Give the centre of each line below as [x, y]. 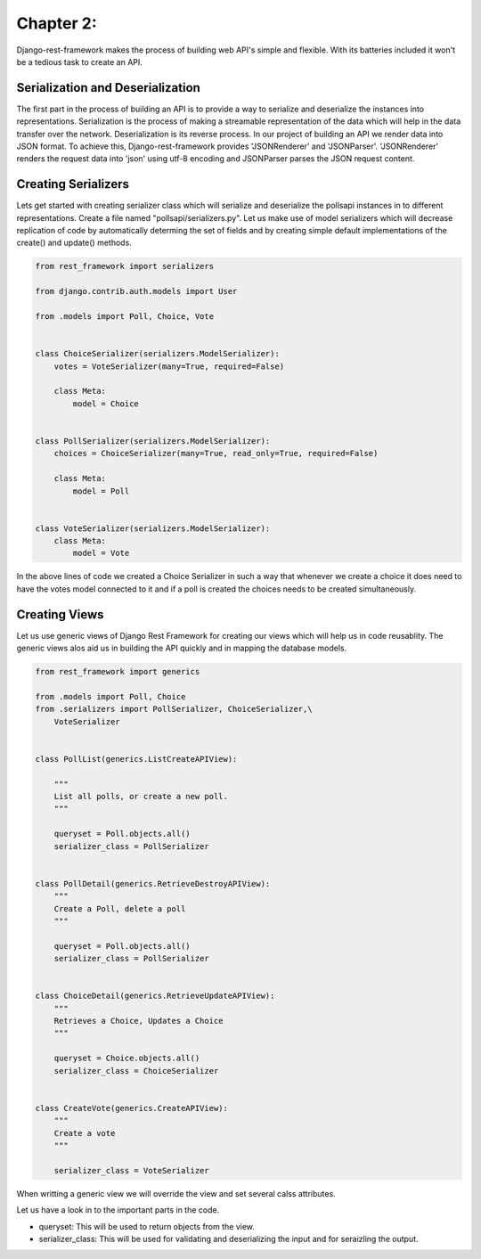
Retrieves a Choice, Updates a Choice [139, 1021]
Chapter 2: [57, 23]
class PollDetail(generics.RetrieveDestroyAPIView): [153, 883]
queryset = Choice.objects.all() [127, 1059]
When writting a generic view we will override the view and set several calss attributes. [176, 1193]
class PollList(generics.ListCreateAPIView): [136, 759]
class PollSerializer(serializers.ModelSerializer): [153, 441]
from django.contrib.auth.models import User [136, 291]
